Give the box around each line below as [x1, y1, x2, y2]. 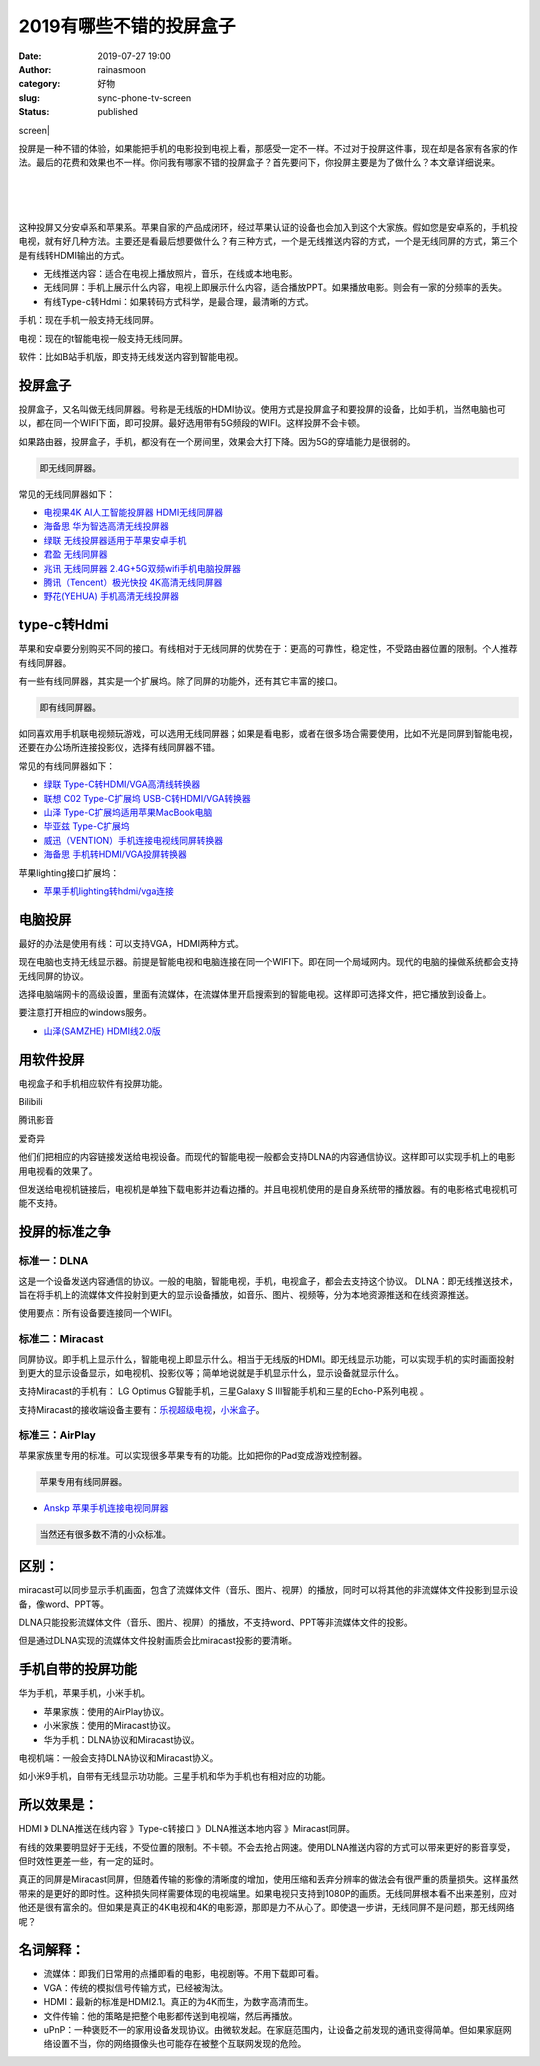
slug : [18, 91, 40, 104]
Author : [18, 63, 52, 75]
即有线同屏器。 [39, 702, 102, 714]
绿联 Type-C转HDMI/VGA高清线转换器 [43, 778, 201, 790]
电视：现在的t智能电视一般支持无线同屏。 [18, 332, 189, 344]
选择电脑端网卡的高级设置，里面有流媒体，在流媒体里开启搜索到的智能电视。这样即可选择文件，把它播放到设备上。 [18, 988, 492, 1000]
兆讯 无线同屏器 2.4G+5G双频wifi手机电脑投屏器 [43, 562, 242, 574]
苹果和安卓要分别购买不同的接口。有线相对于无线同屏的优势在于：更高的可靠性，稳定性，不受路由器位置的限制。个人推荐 [18, 643, 518, 655]
